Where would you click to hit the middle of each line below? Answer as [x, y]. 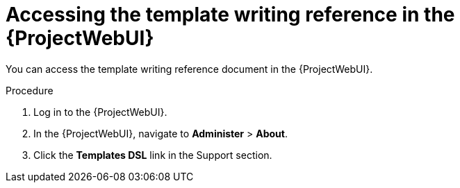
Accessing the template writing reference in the [230, 15]
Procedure [30, 90]
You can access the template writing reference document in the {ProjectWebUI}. [189, 69]
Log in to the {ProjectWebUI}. [100, 112]
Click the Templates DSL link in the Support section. [153, 155]
